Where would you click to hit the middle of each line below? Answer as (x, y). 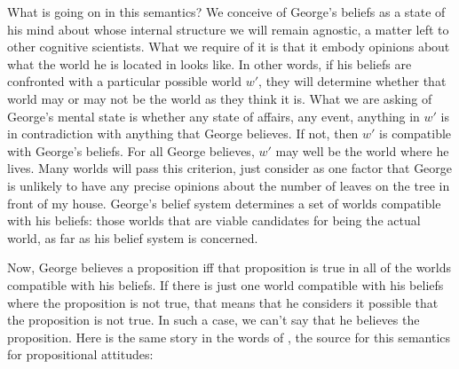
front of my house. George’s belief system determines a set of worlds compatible (224, 203)
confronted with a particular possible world (125, 81)
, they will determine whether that (352, 81)
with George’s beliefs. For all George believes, (131, 150)
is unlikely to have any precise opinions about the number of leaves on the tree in (229, 185)
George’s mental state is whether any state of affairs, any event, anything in (214, 116)
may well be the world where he (362, 150)
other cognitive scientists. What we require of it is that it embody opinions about (229, 47)
